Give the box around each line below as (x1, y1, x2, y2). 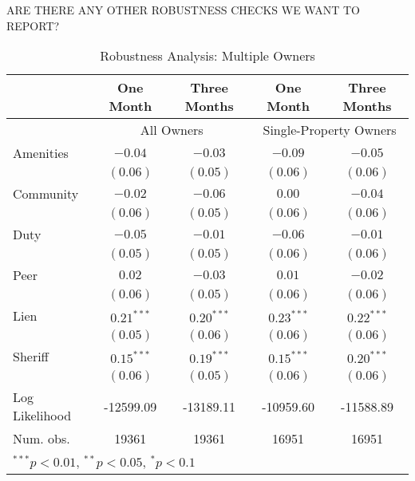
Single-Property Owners (263, 120, 397, 140)
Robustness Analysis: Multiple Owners (100, 46, 315, 65)
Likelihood (13, 406, 72, 425)
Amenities (13, 144, 69, 163)
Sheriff (13, 347, 49, 366)
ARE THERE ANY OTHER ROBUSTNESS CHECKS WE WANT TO (6, 2, 360, 18)
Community (13, 184, 79, 203)
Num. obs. (13, 429, 70, 448)
